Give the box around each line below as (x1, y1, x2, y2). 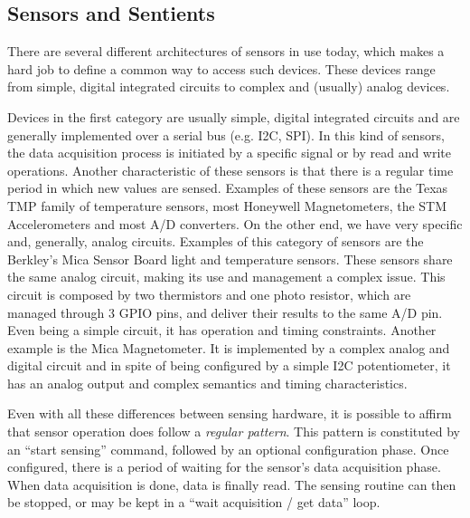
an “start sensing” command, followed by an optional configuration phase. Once (7, 439, 449, 458)
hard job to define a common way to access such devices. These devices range (7, 59, 436, 78)
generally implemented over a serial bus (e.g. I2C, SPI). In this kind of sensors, (7, 125, 445, 144)
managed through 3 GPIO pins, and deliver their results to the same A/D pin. (7, 302, 443, 321)
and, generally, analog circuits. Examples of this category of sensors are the (7, 232, 424, 251)
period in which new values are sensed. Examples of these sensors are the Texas (7, 178, 448, 197)
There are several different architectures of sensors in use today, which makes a (7, 42, 445, 61)
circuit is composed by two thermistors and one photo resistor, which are (7, 284, 411, 303)
